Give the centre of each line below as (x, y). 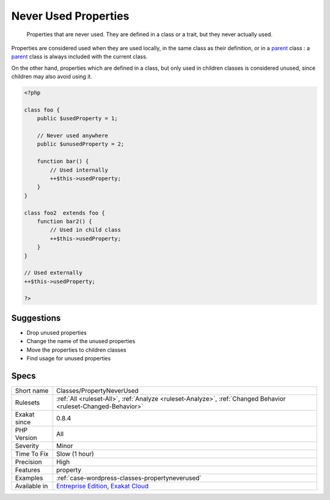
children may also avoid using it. (52, 77)
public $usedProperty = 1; (78, 119)
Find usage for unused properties (69, 358)
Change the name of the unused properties (81, 341)
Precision (28, 462)
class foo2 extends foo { (64, 213)
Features (28, 470)
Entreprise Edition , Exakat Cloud (102, 486)
